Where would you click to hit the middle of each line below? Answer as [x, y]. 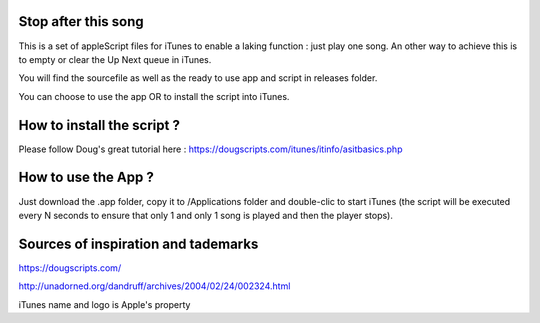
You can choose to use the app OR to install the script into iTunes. [154, 96]
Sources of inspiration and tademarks [138, 243]
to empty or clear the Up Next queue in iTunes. [115, 59]
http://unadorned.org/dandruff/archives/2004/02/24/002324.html [154, 286]
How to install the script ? [99, 125]
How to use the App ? [86, 177]
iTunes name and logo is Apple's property [104, 304]
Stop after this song [81, 21]
